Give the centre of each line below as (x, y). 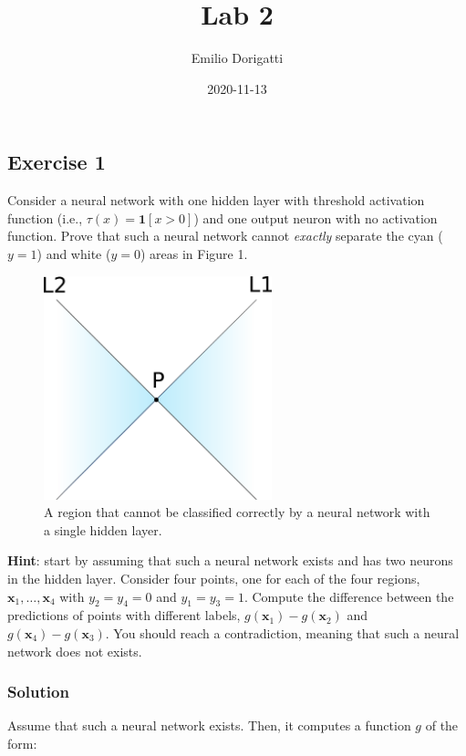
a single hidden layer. (103, 529)
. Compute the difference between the (349, 596)
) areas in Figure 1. (194, 253)
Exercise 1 (57, 162)
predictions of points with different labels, (124, 615)
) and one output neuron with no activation (316, 217)
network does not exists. (75, 651)
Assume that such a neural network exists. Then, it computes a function (209, 725)
